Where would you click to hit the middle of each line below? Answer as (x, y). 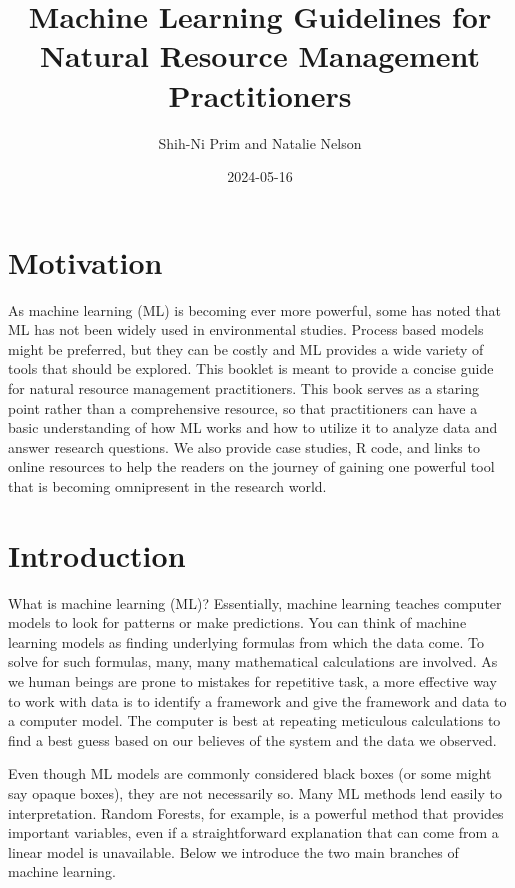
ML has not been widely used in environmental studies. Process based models (246, 329)
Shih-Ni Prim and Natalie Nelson (260, 142)
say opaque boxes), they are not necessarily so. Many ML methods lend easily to (255, 793)
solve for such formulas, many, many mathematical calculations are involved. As (253, 661)
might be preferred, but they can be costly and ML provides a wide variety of (246, 348)
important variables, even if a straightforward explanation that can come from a (253, 832)
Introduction (97, 554)
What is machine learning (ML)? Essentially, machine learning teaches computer (255, 602)
